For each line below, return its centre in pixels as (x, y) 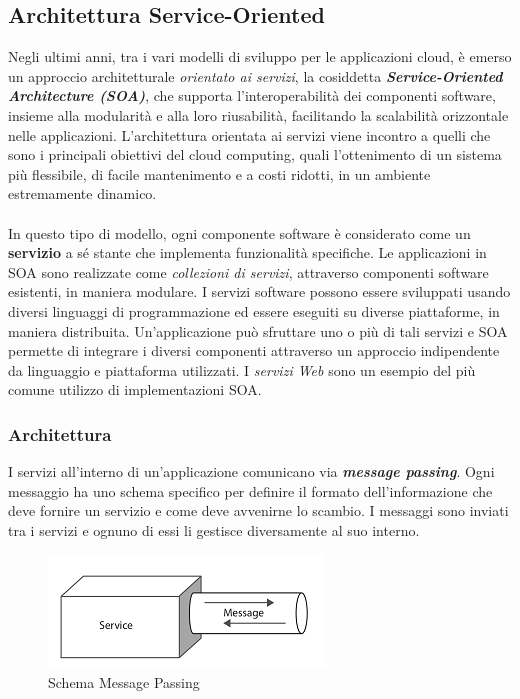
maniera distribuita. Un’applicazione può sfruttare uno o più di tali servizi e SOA (258, 330)
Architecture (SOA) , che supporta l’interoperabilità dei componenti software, (252, 95)
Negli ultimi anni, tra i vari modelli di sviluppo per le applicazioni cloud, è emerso (260, 56)
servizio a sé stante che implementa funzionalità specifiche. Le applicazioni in (247, 252)
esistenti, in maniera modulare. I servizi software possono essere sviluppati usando (259, 291)
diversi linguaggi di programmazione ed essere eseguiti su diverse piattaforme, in (254, 310)
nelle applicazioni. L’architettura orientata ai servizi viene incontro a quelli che (249, 134)
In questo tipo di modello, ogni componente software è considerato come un (239, 232)
